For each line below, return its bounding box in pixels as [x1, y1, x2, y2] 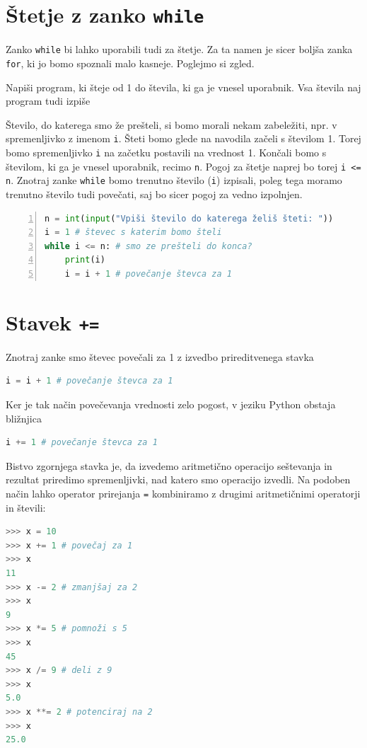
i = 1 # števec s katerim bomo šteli [45, 227, 222, 238]
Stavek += [6, 307, 100, 336]
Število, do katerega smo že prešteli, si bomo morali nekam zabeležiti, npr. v [6, 117, 337, 132]
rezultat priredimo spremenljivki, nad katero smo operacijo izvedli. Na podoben [6, 472, 351, 487]
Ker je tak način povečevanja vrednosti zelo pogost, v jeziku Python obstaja [6, 396, 336, 411]
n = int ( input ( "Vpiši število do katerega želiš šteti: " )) [45, 213, 334, 224]
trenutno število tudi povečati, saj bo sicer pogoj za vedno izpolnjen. [6, 186, 303, 201]
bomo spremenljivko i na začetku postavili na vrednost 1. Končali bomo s [6, 145, 327, 159]
